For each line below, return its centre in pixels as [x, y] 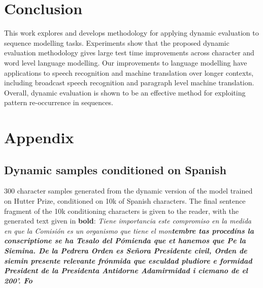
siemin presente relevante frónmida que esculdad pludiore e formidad [128, 260]
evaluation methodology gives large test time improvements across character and [129, 53]
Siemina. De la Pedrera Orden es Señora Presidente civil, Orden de [126, 251]
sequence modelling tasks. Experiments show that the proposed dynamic [117, 42]
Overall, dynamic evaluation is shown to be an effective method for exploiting [125, 92]
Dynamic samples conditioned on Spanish [115, 169]
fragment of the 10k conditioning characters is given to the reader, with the [121, 211]
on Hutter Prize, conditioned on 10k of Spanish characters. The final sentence [125, 201]
